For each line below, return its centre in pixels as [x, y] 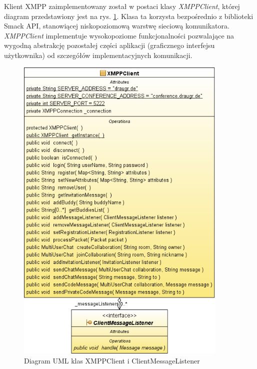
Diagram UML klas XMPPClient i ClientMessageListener [112, 360]
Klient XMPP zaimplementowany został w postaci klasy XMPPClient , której [122, 6]
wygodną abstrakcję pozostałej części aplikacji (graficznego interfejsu [109, 45]
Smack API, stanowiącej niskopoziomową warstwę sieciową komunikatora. [117, 26]
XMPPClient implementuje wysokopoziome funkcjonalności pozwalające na [119, 35]
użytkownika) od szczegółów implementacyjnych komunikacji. [98, 55]
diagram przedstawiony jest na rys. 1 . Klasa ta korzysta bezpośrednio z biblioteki [129, 16]
